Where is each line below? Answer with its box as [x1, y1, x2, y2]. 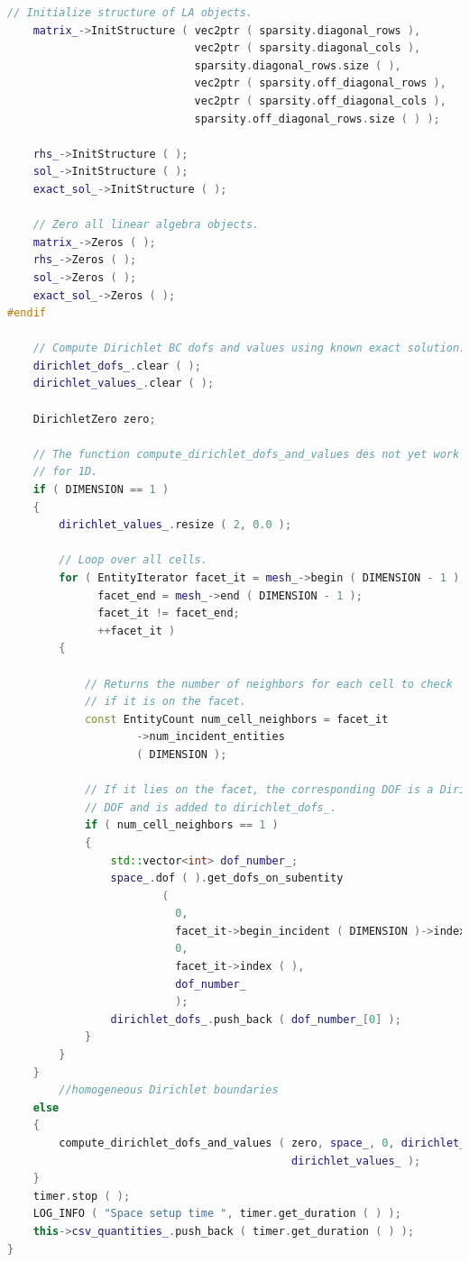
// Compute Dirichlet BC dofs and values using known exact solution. [32, 342, 466, 355]
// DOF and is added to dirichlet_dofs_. [84, 800, 337, 814]
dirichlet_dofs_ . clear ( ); [32, 359, 201, 372]
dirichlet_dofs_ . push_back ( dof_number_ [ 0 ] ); [110, 1012, 401, 1026]
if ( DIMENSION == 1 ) [32, 483, 170, 497]
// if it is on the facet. [84, 695, 246, 709]
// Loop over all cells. [59, 553, 207, 567]
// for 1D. [32, 465, 98, 479]
